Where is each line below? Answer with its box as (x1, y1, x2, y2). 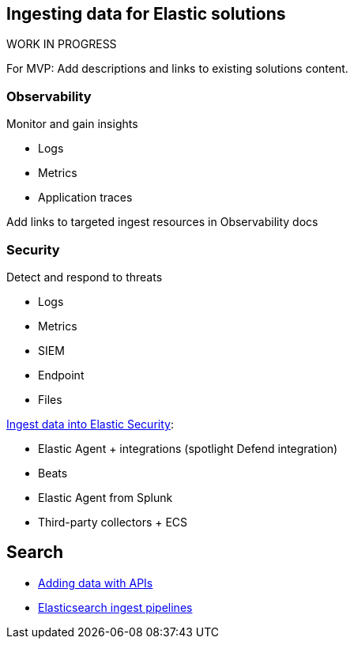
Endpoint (38, 368, 85, 382)
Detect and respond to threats (6, 270, 163, 284)
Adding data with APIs (38, 575, 153, 590)
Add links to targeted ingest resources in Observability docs (6, 215, 318, 229)
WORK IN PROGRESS (6, 37, 117, 51)
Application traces (38, 190, 133, 205)
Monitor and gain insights (6, 117, 138, 131)
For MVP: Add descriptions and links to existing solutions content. (6, 62, 348, 76)
